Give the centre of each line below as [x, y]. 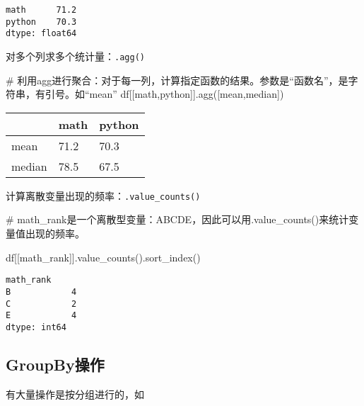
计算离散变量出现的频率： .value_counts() [103, 195]
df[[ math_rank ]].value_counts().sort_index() [103, 257]
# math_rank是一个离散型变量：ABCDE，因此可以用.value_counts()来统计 [177, 219]
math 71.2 [41, 10]
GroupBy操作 [55, 364]
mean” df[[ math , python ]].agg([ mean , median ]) [187, 94]
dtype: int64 [36, 327]
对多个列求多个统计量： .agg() [75, 56]
